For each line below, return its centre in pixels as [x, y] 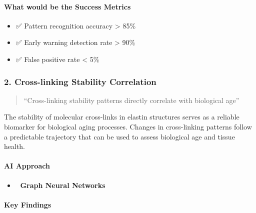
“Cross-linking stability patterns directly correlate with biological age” [131, 100]
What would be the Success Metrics [67, 6]
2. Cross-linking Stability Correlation [80, 81]
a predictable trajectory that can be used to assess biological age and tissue [119, 136]
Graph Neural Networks [63, 185]
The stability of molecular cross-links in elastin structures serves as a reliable [122, 117]
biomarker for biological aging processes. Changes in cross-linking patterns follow [128, 126]
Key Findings [28, 204]
